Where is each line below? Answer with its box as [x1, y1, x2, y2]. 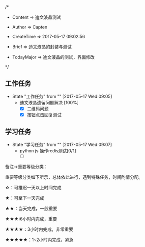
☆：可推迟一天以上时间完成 [5, 184, 61, 191]
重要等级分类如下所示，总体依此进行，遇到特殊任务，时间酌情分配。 [5, 174, 143, 180]
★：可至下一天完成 [5, 195, 44, 201]
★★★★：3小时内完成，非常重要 [5, 226, 74, 232]
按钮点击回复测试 [27, 111, 62, 117]
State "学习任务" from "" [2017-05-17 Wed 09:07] [12, 141, 112, 147]
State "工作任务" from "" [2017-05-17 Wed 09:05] [12, 93, 112, 99]
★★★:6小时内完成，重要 [5, 216, 58, 221]
